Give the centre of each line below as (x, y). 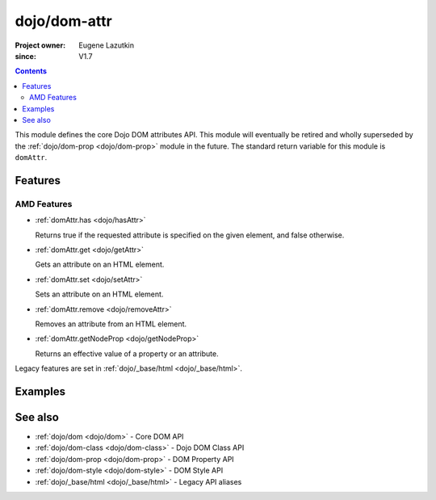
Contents (31, 71)
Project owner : (40, 45)
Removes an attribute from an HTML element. (111, 324)
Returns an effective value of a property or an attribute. (127, 353)
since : (25, 56)
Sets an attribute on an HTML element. (99, 294)
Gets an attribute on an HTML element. (100, 265)
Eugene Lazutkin (107, 45)
